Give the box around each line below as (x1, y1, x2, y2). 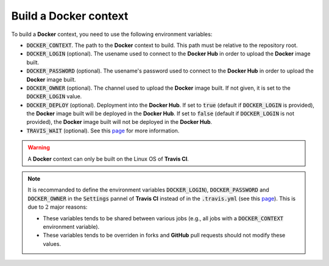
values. (43, 240, 61, 247)
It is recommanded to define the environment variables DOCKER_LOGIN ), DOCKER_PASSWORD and (27, 186, 269, 193)
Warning (27, 144, 50, 151)
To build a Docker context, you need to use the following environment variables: (11, 31, 213, 38)
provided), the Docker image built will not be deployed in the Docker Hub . (26, 118, 213, 126)
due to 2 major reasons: (27, 203, 88, 210)
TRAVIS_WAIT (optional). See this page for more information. (26, 127, 180, 134)
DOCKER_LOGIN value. (26, 93, 82, 100)
